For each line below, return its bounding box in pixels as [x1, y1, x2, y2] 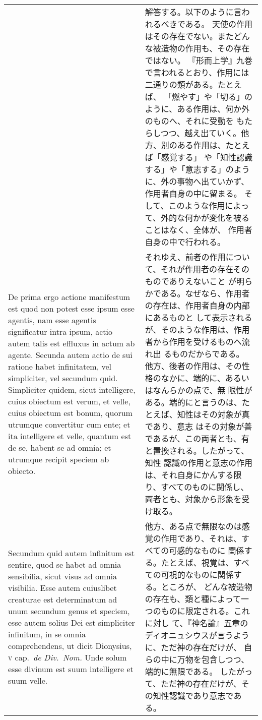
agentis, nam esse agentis [8, 314, 96, 326]
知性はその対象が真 [177, 408, 250, 420]
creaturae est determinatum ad [8, 593, 117, 605]
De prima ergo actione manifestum [8, 291, 130, 303]
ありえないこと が [169, 275, 236, 287]
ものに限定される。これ [161, 605, 250, 617]
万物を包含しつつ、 [177, 653, 249, 665]
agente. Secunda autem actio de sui [8, 349, 133, 361]
